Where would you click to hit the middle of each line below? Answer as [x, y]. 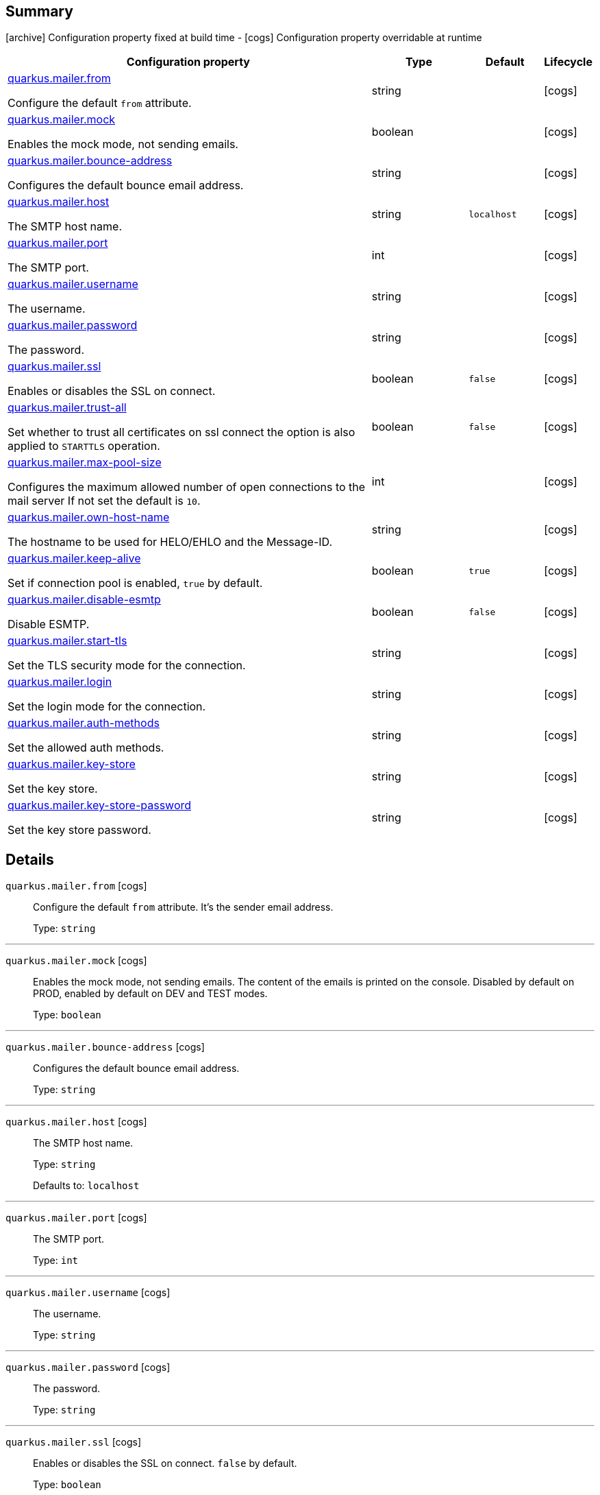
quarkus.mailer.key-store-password [100, 805]
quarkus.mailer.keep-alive [74, 559]
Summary [39, 11]
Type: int [56, 1260]
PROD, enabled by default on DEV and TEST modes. [150, 994]
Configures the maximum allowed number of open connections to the [187, 487]
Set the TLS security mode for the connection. [127, 666]
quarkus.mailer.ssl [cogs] [74, 1442]
